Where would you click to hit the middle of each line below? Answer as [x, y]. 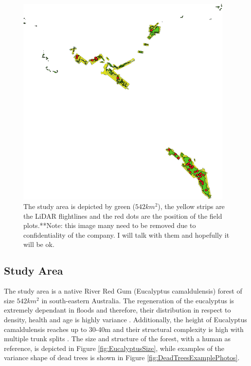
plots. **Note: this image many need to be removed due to [110, 225]
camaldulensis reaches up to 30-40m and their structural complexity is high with [124, 329]
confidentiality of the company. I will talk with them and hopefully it [126, 235]
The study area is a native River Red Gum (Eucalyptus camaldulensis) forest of [123, 291]
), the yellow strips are [191, 206]
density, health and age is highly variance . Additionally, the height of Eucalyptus [125, 319]
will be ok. [39, 244]
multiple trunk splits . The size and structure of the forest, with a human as [117, 339]
